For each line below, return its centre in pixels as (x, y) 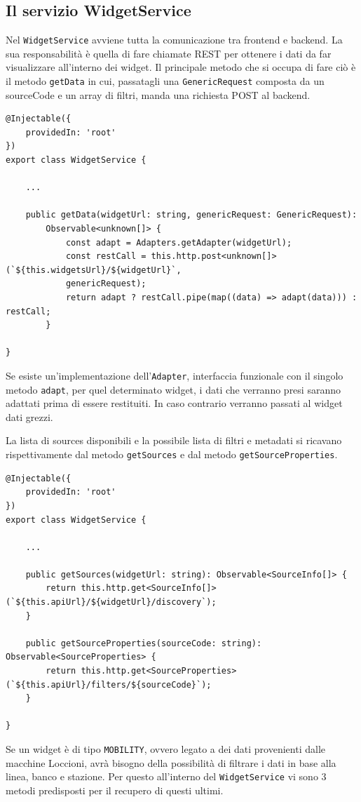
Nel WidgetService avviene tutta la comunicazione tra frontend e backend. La (174, 40)
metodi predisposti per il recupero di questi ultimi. (115, 790)
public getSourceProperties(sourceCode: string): (144, 643)
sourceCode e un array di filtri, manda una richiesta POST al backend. (158, 94)
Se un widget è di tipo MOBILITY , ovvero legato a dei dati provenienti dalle (165, 749)
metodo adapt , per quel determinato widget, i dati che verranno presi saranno (173, 389)
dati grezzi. (29, 416)
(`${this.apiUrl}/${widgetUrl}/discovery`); (111, 602)
